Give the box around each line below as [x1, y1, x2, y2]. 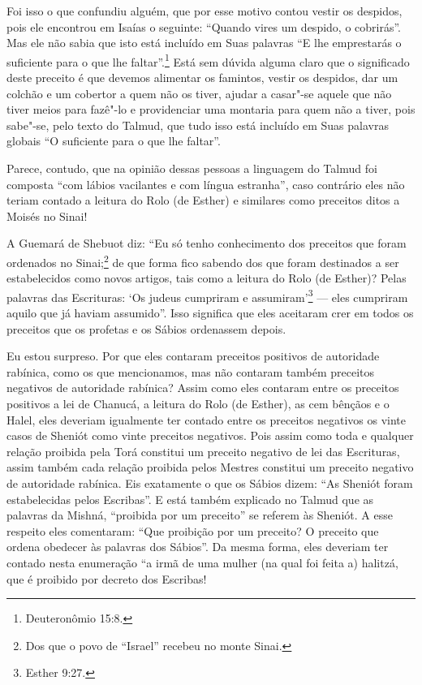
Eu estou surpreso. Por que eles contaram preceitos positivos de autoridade [6, 347, 380, 364]
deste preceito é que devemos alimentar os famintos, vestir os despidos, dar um [6, 69, 398, 86]
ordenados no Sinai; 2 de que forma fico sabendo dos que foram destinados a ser [6, 251, 399, 270]
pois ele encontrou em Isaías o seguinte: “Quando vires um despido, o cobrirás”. [6, 18, 401, 35]
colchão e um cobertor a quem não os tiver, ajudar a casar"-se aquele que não [6, 84, 392, 101]
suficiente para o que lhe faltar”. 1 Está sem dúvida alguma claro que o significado [6, 50, 410, 70]
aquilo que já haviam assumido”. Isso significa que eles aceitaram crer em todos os [6, 304, 414, 321]
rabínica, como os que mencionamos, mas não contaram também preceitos [6, 363, 375, 380]
